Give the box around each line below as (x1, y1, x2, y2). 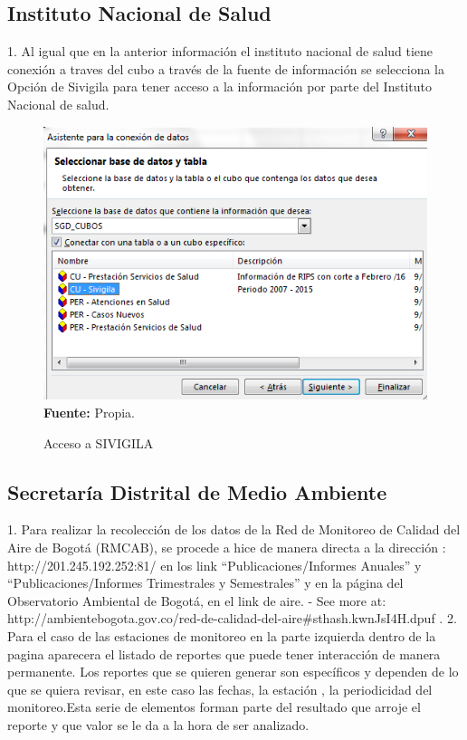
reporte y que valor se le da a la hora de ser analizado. (7, 716, 310, 734)
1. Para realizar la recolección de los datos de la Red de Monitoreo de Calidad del (7, 520, 461, 539)
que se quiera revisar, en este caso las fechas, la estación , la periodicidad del (7, 679, 433, 698)
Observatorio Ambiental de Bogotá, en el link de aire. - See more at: (7, 591, 386, 610)
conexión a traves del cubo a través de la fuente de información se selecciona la (7, 59, 444, 78)
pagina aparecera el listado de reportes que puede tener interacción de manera (7, 644, 441, 663)
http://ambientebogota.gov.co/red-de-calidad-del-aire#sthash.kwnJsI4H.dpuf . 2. (7, 609, 457, 628)
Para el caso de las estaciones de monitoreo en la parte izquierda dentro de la (7, 627, 436, 646)
